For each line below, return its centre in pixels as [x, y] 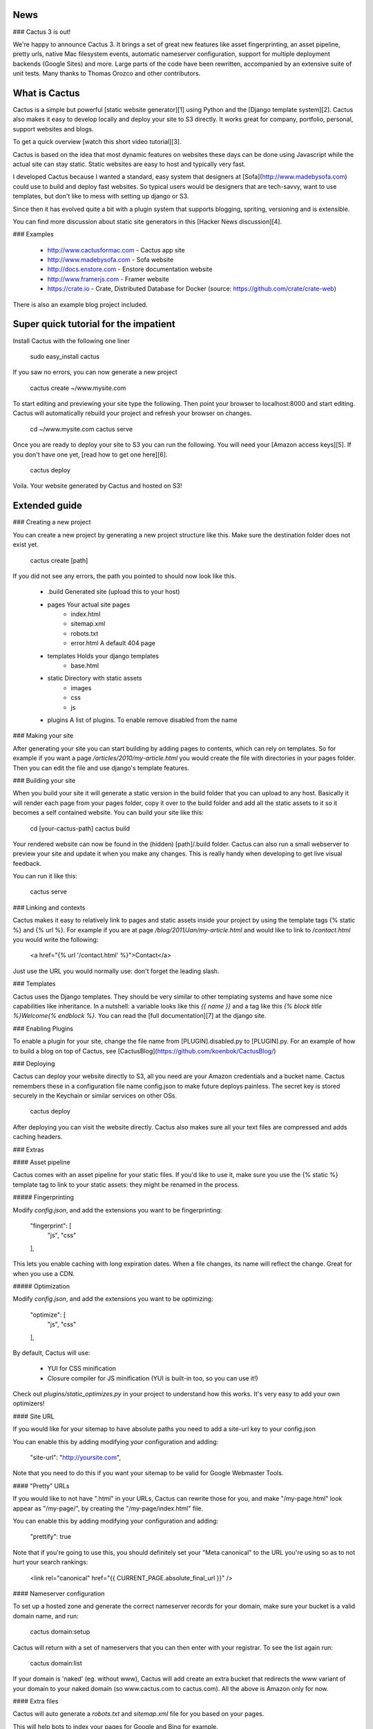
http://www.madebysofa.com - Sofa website [111, 260]
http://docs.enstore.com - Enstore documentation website [130, 269]
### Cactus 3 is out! [42, 32]
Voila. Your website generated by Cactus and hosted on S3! [97, 486]
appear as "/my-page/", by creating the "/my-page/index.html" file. [108, 1508]
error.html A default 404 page [113, 643]
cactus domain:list [56, 1663]
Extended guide [48, 506]
